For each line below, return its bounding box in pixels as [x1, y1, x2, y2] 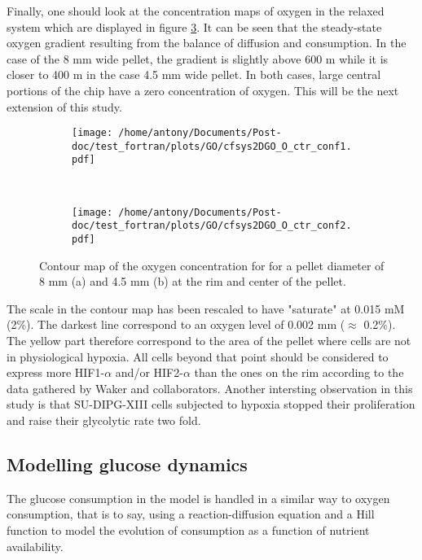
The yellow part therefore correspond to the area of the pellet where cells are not [7, 332, 411, 349]
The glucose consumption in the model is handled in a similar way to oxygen [7, 489, 390, 506]
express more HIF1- [7, 364, 105, 381]
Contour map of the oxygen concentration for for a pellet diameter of [39, 256, 385, 273]
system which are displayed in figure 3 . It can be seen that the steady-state [7, 18, 382, 35]
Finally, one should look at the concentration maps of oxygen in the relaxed [7, 2, 385, 19]
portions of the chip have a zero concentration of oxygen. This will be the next [7, 81, 399, 98]
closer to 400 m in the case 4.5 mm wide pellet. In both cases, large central [7, 66, 381, 83]
